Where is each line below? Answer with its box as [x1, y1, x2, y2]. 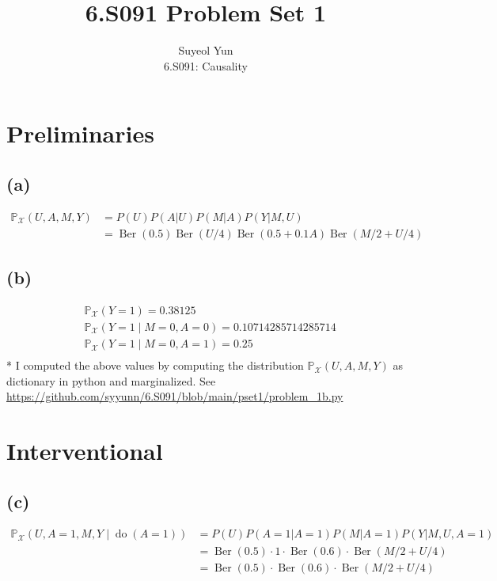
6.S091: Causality [164, 57, 248, 74]
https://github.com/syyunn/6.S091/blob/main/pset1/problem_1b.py [6, 388, 343, 404]
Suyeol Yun [178, 42, 233, 59]
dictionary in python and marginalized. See [6, 372, 216, 389]
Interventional [6, 435, 163, 467]
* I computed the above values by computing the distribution [6, 357, 304, 374]
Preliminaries [6, 117, 154, 150]
